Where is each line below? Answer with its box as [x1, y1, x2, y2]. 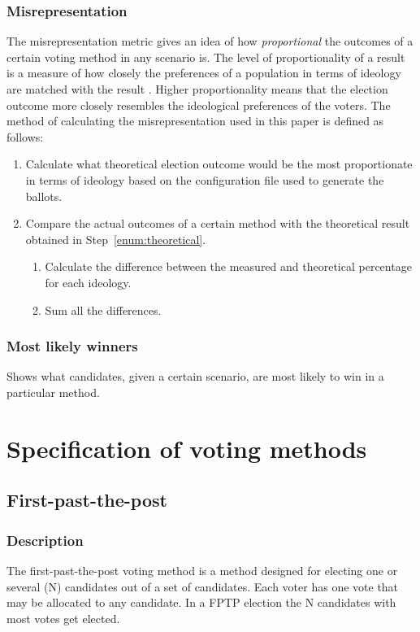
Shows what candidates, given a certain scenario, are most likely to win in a [6, 368, 384, 385]
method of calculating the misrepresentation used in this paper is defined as [6, 112, 384, 129]
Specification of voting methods [6, 431, 367, 464]
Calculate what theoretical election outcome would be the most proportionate [25, 155, 413, 172]
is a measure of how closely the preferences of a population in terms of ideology [6, 64, 401, 81]
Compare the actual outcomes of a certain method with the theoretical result [25, 215, 410, 232]
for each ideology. [45, 273, 132, 290]
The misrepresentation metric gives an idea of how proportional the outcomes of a [6, 33, 414, 50]
